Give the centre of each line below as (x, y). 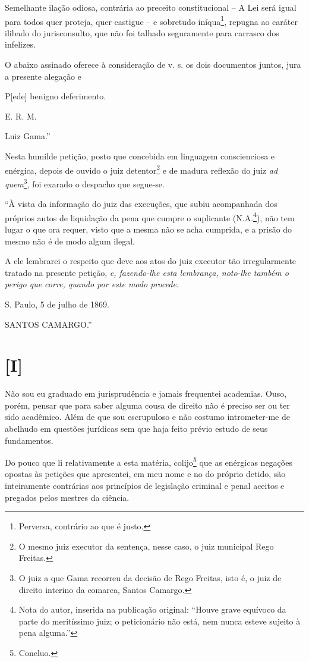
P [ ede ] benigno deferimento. (56, 96)
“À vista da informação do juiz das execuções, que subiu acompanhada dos (141, 204)
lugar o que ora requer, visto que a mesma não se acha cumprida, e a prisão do (149, 229)
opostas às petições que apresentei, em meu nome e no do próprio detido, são (145, 474)
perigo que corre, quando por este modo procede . (92, 284)
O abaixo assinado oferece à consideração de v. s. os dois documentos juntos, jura (153, 65)
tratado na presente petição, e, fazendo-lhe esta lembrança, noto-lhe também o (147, 272)
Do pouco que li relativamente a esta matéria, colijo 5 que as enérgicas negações (149, 461)
